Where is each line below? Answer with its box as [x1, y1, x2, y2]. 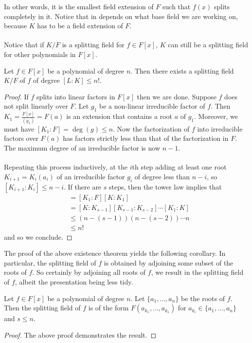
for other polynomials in [4, 49, 76, 59]
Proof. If [4, 91, 29, 101]
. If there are [64, 181, 102, 191]
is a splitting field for [62, 39, 125, 50]
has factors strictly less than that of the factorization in [63, 133, 229, 143]
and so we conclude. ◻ [4, 231, 72, 242]
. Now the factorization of [113, 123, 190, 133]
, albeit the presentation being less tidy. [15, 277, 133, 287]
